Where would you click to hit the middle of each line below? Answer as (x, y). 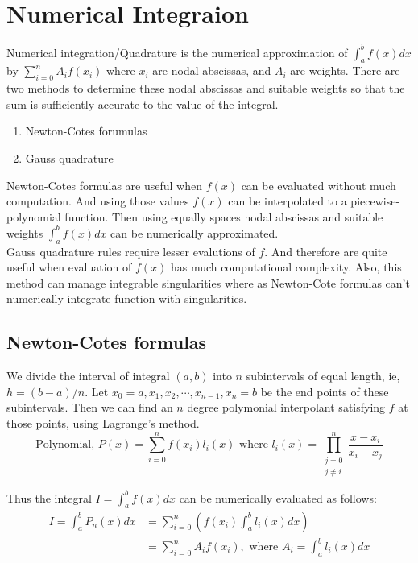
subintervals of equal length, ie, (323, 376)
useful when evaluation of (69, 267)
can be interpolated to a (288, 201)
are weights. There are (345, 70)
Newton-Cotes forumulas (86, 131)
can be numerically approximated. (195, 232)
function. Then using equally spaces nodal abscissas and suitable (224, 216)
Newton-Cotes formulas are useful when (104, 185)
